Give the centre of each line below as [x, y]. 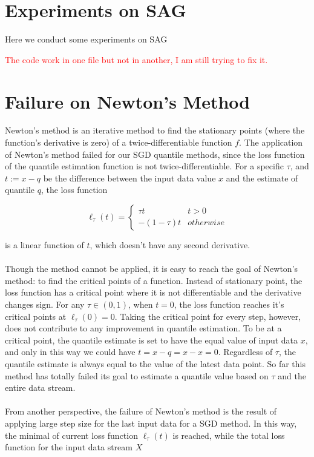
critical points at [36, 316]
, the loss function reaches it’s [229, 304]
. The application [271, 142]
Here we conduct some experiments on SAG [86, 39]
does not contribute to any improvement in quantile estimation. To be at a [143, 328]
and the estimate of [262, 178]
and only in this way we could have [70, 352]
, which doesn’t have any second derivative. [170, 245]
